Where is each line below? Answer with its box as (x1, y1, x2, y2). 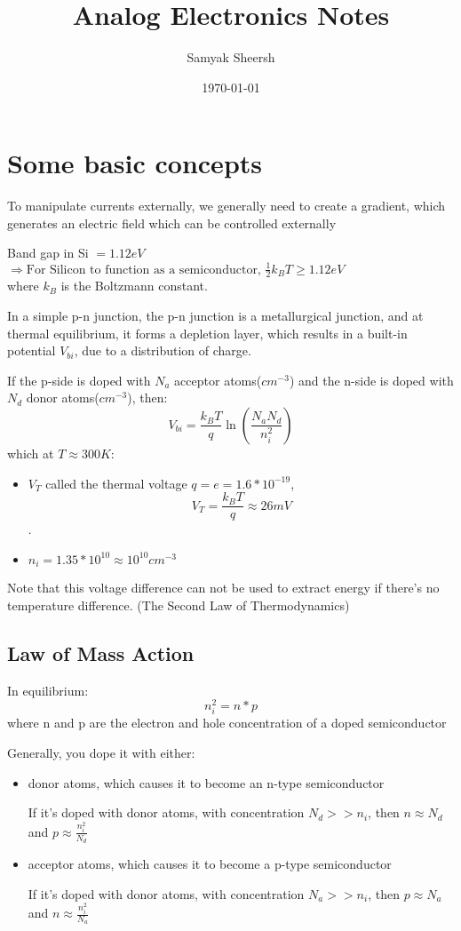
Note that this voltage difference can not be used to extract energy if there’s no (7, 578, 440, 597)
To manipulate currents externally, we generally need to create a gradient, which (7, 196, 446, 215)
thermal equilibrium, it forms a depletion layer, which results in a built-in (7, 323, 408, 342)
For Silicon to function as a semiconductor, (26, 263, 261, 276)
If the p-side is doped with (7, 370, 151, 389)
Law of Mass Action (7, 639, 195, 666)
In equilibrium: (7, 680, 89, 699)
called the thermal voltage (45, 473, 187, 492)
